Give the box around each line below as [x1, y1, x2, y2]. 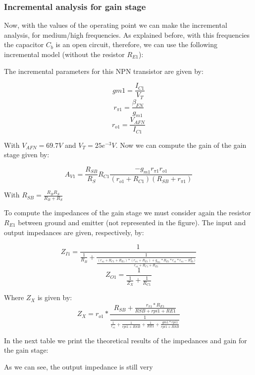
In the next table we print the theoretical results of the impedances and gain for [4, 335, 247, 345]
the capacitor [4, 39, 44, 50]
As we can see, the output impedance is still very [4, 361, 153, 372]
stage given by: [4, 149, 50, 160]
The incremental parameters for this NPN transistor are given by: [4, 65, 204, 76]
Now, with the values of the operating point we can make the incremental [4, 20, 227, 30]
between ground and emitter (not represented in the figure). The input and [18, 217, 246, 227]
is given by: [37, 292, 72, 303]
